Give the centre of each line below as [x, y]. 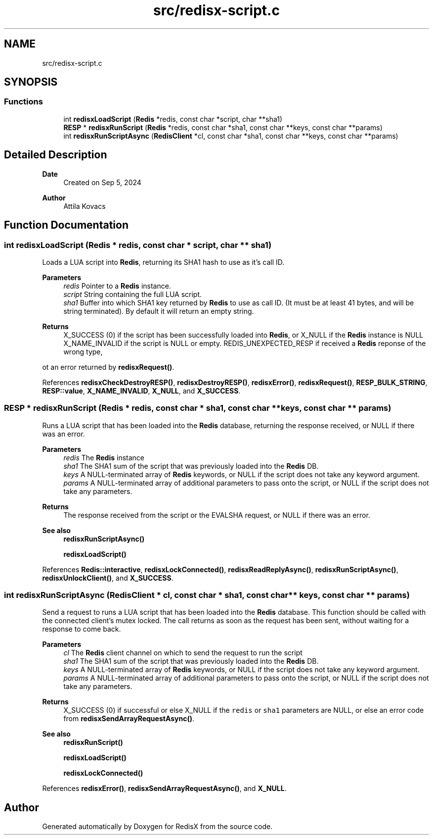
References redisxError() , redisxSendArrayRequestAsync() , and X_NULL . [164, 789]
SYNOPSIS [31, 82]
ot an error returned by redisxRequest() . [108, 367]
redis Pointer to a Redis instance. [117, 286]
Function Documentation [66, 225]
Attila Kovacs [85, 206]
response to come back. [82, 629]
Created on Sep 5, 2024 [102, 182]
